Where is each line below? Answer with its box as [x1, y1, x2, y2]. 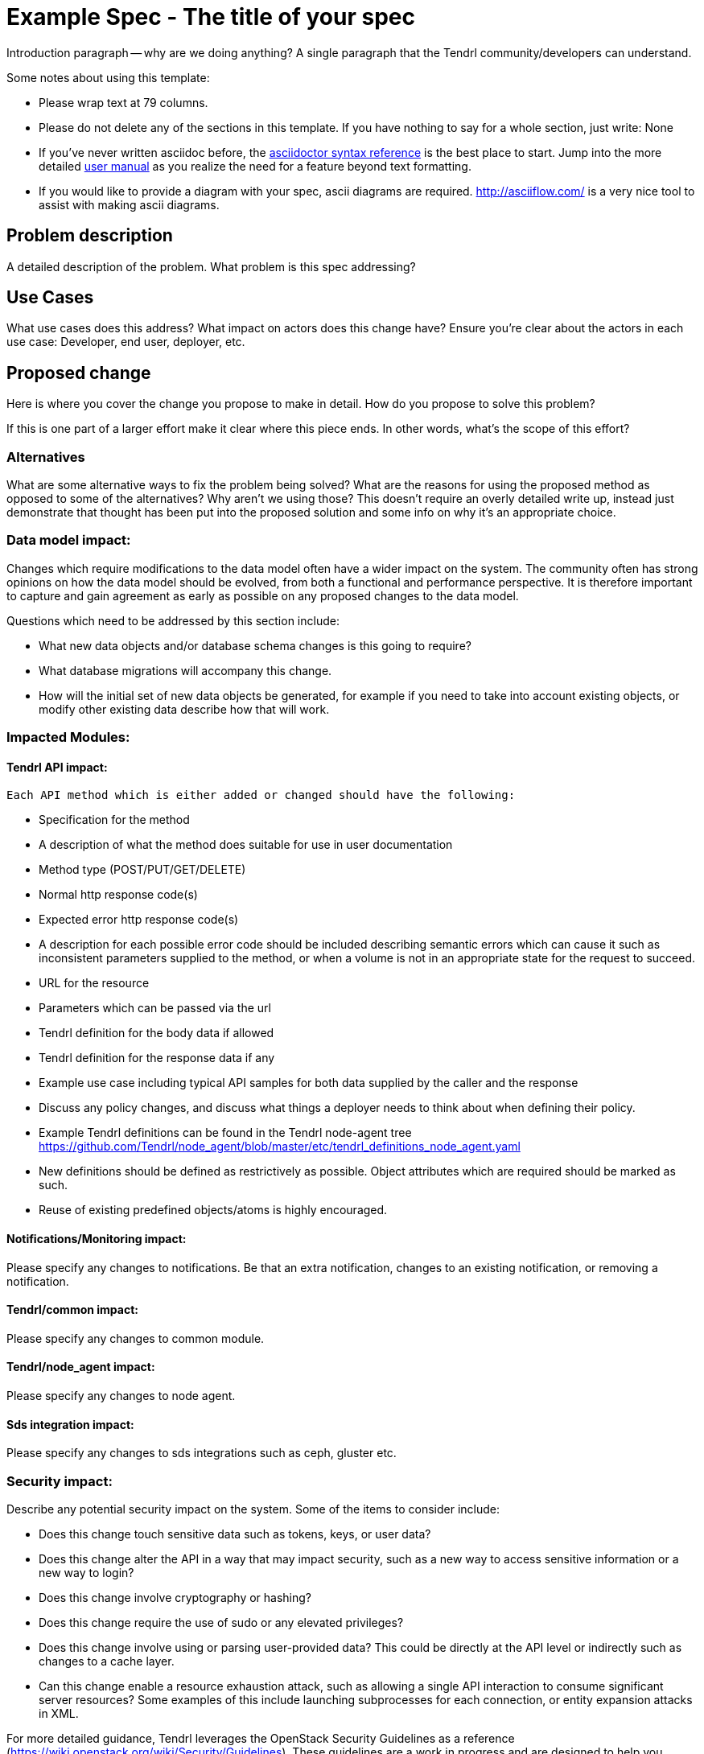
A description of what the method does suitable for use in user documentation [39, 838, 453, 852]
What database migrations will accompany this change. [39, 663, 332, 677]
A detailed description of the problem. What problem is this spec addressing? [6, 259, 416, 274]
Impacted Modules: [6, 729, 130, 746]
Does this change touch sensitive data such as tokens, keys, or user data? [39, 1527, 431, 1541]
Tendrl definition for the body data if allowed [39, 1026, 274, 1040]
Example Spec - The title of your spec [6, 3, 415, 31]
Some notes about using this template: [6, 70, 210, 84]
